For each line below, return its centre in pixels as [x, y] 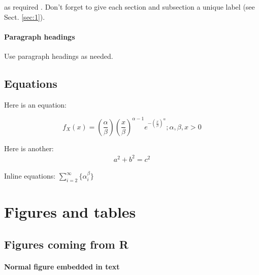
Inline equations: [30, 176]
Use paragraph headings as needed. [59, 56]
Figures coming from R [66, 244]
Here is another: [29, 148]
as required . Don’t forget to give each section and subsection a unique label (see [129, 7]
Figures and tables [70, 211]
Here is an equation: [36, 104]
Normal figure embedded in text [62, 266]
